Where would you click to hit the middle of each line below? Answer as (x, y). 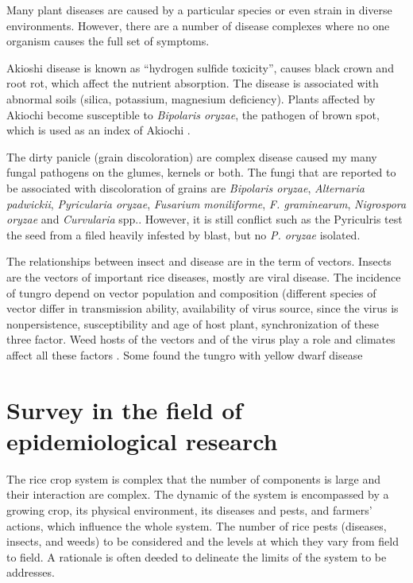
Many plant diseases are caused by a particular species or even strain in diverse (199, 10)
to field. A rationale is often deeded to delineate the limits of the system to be (197, 556)
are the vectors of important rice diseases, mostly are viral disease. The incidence (204, 276)
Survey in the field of (125, 409)
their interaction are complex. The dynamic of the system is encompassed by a (198, 494)
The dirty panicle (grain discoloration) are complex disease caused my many (192, 156)
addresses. (31, 572)
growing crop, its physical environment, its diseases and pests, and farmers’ (189, 509)
